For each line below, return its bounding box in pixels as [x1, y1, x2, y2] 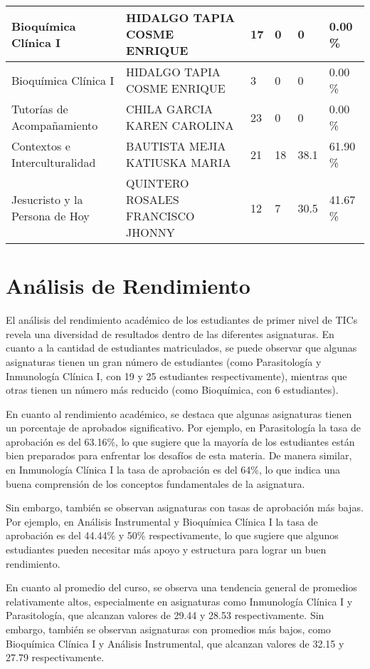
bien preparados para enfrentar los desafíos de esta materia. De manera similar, [6, 448, 352, 463]
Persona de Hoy [11, 208, 90, 224]
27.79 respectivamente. [6, 650, 105, 665]
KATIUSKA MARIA [126, 154, 231, 170]
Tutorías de [11, 101, 68, 117]
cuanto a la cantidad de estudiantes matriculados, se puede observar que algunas [6, 340, 357, 355]
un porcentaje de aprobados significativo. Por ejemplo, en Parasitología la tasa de [6, 420, 361, 435]
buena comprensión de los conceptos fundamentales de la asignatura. [6, 476, 305, 491]
